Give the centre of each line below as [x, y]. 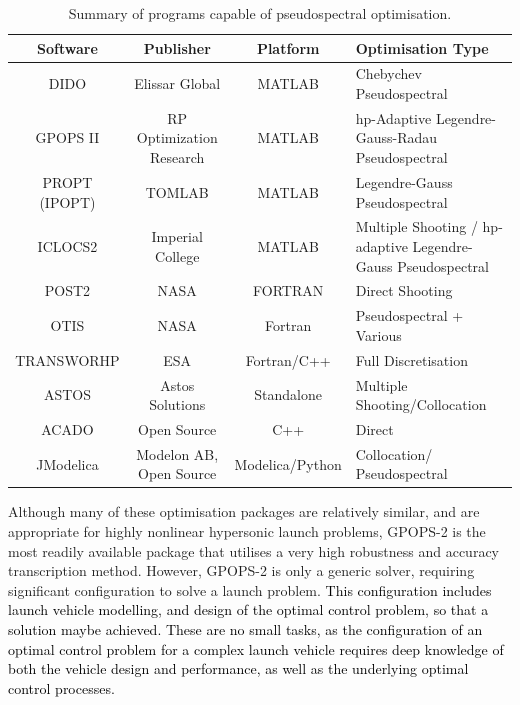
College [177, 255]
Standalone [288, 394]
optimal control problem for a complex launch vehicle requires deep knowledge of [256, 648]
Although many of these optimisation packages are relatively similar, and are [244, 511]
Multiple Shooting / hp [427, 226]
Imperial [177, 236]
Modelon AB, [177, 453]
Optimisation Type [422, 47]
